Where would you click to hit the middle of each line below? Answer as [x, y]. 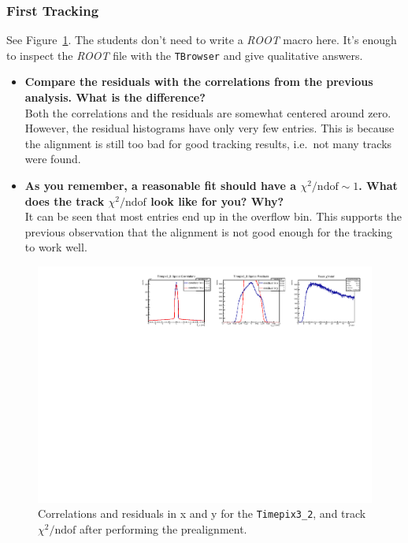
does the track [65, 201]
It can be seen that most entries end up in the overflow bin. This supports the [213, 216]
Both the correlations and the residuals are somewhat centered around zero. [208, 112]
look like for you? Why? [217, 201]
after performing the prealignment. [163, 528]
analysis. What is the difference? [115, 97]
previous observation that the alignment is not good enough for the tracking [209, 231]
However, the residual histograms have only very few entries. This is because [210, 128]
